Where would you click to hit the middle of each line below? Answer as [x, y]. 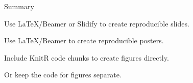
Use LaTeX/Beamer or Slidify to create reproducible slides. [97, 23]
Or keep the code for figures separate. [63, 75]
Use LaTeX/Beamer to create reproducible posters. [84, 40]
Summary [19, 6]
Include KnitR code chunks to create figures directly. [87, 57]
